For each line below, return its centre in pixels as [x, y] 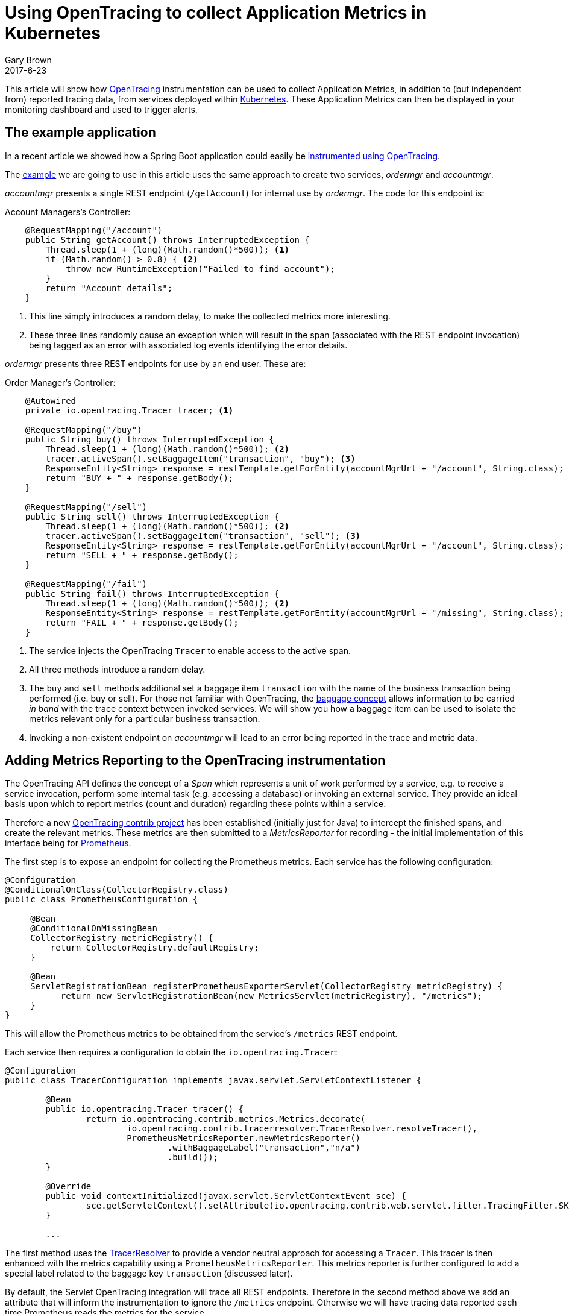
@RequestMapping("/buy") [83, 429]
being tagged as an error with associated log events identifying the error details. [188, 345]
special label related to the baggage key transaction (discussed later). [149, 1274]
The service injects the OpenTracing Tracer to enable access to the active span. [190, 650]
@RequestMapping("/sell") [86, 507]
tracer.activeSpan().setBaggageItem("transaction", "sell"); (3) [203, 536]
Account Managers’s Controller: [68, 212]
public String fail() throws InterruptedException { [152, 593]
